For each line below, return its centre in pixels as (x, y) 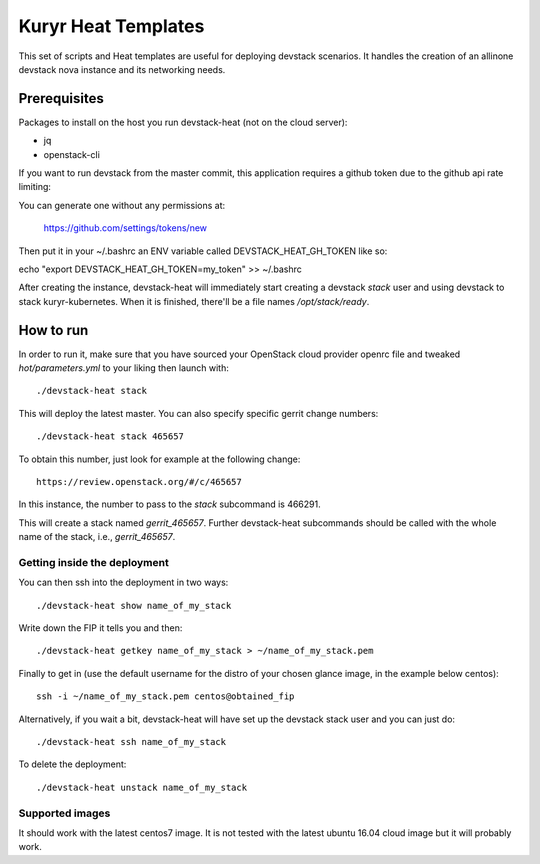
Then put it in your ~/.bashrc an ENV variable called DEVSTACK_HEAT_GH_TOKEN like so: (203, 251)
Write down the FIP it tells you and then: (100, 628)
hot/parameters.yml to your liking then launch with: (124, 368)
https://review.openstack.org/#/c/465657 (139, 481)
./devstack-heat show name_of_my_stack (134, 605)
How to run (53, 330)
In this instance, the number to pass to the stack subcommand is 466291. (169, 504)
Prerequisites (61, 98)
